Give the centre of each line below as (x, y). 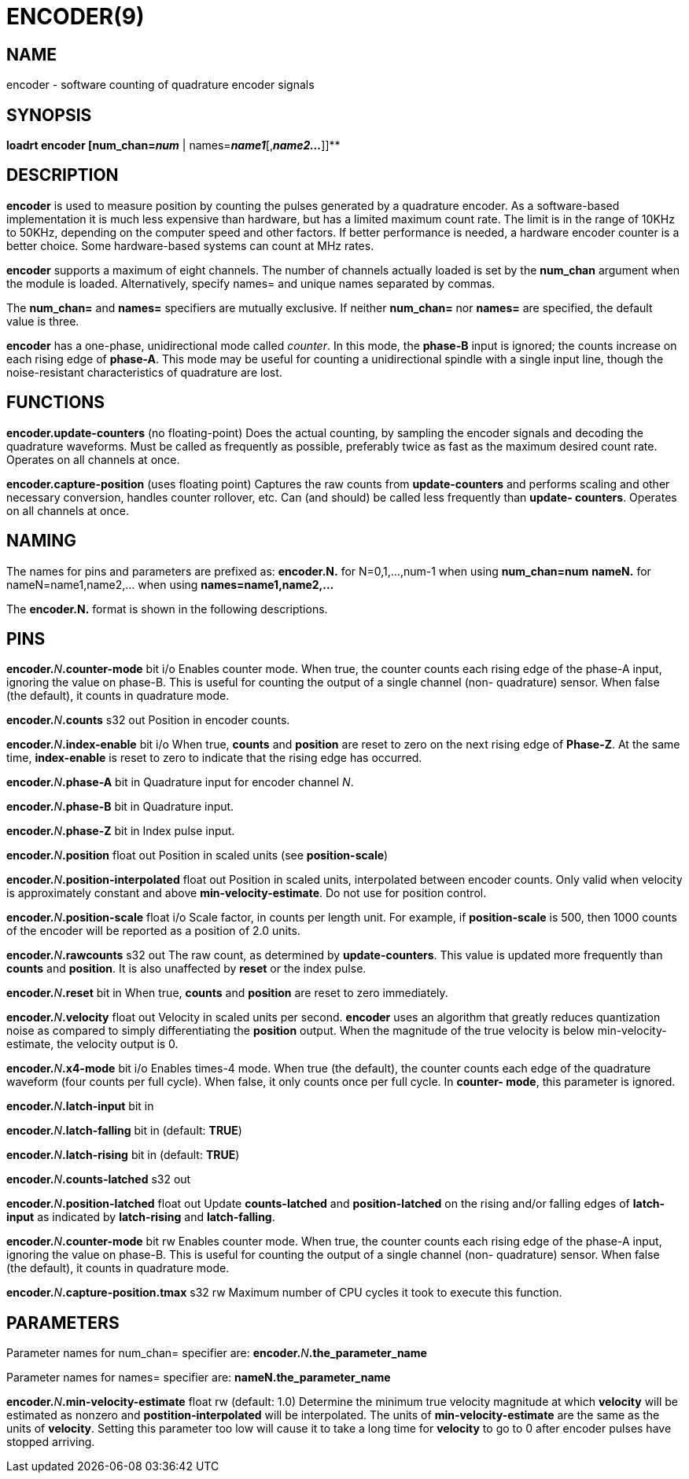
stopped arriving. (51, 1442)
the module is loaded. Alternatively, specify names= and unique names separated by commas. (251, 283)
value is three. (43, 321)
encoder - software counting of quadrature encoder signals (160, 85)
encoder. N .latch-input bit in (80, 1106)
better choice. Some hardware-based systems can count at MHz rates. (190, 245)
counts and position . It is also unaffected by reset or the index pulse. (186, 969)
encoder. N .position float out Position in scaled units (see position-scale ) (197, 855)
